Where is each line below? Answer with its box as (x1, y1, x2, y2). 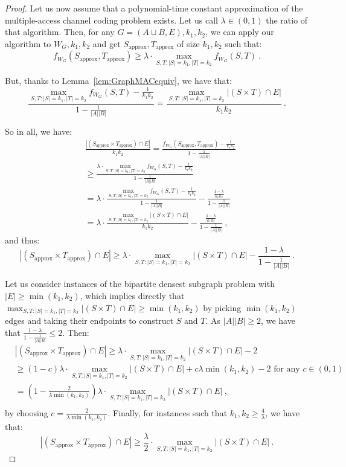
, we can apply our (205, 25, 274, 38)
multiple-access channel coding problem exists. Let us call (5, 13, 218, 26)
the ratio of (266, 13, 308, 26)
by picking (203, 301, 242, 314)
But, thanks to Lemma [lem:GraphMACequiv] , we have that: (5, 74, 232, 87)
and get (92, 37, 121, 50)
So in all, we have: (5, 125, 72, 138)
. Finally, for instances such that (107, 406, 228, 419)
